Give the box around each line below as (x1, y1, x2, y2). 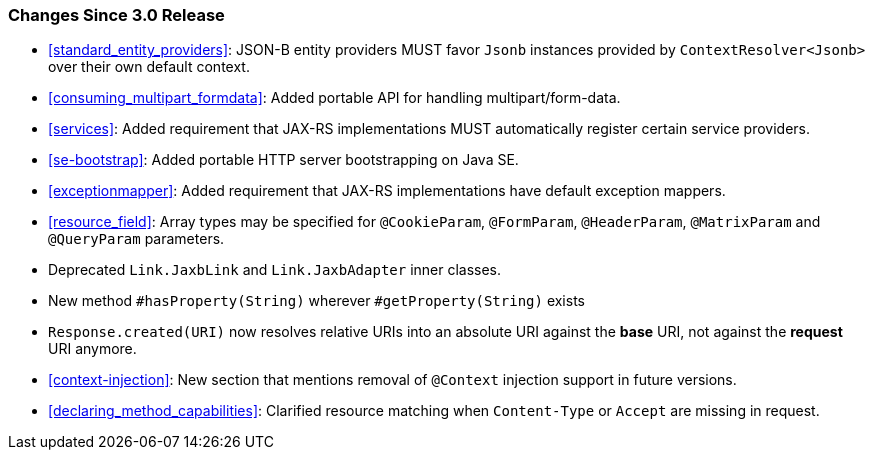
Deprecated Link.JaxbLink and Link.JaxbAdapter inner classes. (48, 261, 502, 279)
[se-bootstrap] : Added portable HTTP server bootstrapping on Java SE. (48, 151, 519, 169)
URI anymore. (48, 340, 137, 358)
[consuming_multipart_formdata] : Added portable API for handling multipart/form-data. (48, 89, 621, 107)
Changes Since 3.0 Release (8, 5, 225, 25)
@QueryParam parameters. (48, 230, 225, 248)
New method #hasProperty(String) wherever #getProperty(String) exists (48, 292, 585, 310)
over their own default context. (48, 58, 250, 76)
